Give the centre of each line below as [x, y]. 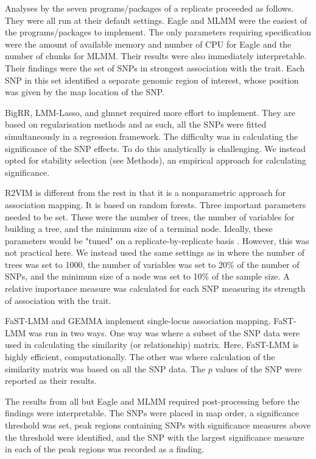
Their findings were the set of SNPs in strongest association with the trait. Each [155, 67]
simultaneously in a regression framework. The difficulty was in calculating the [152, 136]
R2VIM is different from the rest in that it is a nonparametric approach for [146, 193]
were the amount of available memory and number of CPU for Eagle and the [148, 44]
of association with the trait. [58, 300]
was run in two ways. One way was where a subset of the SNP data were [164, 332]
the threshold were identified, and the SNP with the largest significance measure [155, 437]
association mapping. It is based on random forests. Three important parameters [156, 204]
